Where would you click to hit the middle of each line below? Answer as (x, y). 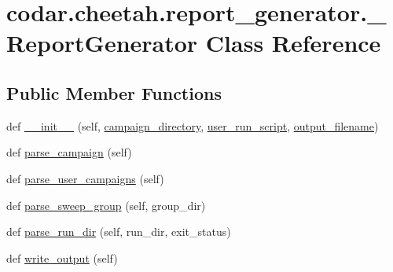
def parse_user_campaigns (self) (85, 178)
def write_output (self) (62, 257)
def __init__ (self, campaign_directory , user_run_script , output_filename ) (193, 125)
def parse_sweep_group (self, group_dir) (106, 205)
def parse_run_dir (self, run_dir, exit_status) (119, 232)
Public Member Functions (114, 92)
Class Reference (293, 43)
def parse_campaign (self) (69, 152)
